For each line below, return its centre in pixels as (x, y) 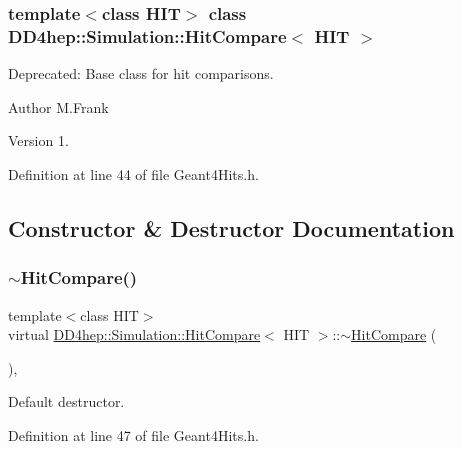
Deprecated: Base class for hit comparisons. (141, 73)
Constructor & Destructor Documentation (231, 227)
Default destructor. (66, 401)
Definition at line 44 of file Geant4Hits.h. (133, 173)
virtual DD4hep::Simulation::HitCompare (134, 334)
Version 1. (38, 140)
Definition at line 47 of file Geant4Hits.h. (133, 434)
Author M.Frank (58, 106)
